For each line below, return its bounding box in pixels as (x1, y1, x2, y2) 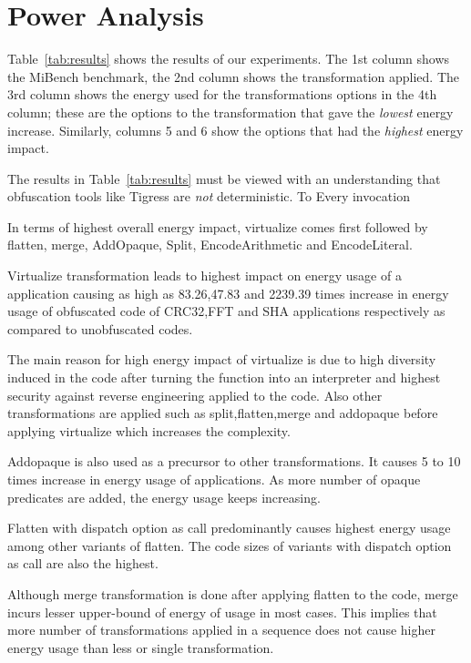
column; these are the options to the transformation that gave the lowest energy (7, 102, 454, 121)
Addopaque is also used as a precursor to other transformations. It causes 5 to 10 (7, 452, 461, 471)
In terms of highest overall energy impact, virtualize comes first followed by (7, 217, 428, 236)
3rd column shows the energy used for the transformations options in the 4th (7, 85, 437, 104)
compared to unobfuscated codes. (7, 319, 193, 338)
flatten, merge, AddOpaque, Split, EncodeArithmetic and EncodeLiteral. (7, 235, 413, 254)
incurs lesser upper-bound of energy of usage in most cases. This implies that (7, 602, 437, 621)
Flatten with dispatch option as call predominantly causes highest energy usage (7, 518, 451, 537)
